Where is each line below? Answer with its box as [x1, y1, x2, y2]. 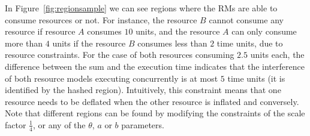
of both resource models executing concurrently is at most [5, 72, 218, 84]
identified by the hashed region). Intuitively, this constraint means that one [5, 84, 281, 96]
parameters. [121, 118, 164, 131]
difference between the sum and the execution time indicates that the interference [5, 60, 305, 72]
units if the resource [52, 36, 126, 49]
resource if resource [5, 25, 76, 38]
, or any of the [33, 118, 86, 131]
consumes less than [137, 36, 207, 49]
